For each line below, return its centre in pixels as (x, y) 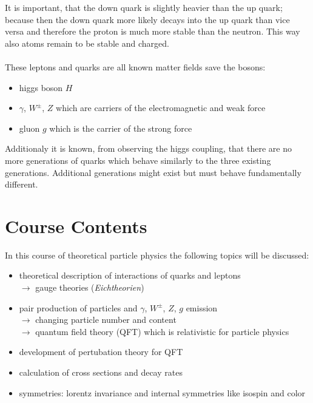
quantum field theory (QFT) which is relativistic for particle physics (162, 331)
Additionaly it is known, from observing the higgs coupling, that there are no (148, 148)
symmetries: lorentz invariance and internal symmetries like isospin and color (162, 392)
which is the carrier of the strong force (121, 128)
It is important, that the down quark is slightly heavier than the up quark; (144, 7)
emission (202, 307)
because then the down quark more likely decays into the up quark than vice (147, 19)
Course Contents (76, 225)
